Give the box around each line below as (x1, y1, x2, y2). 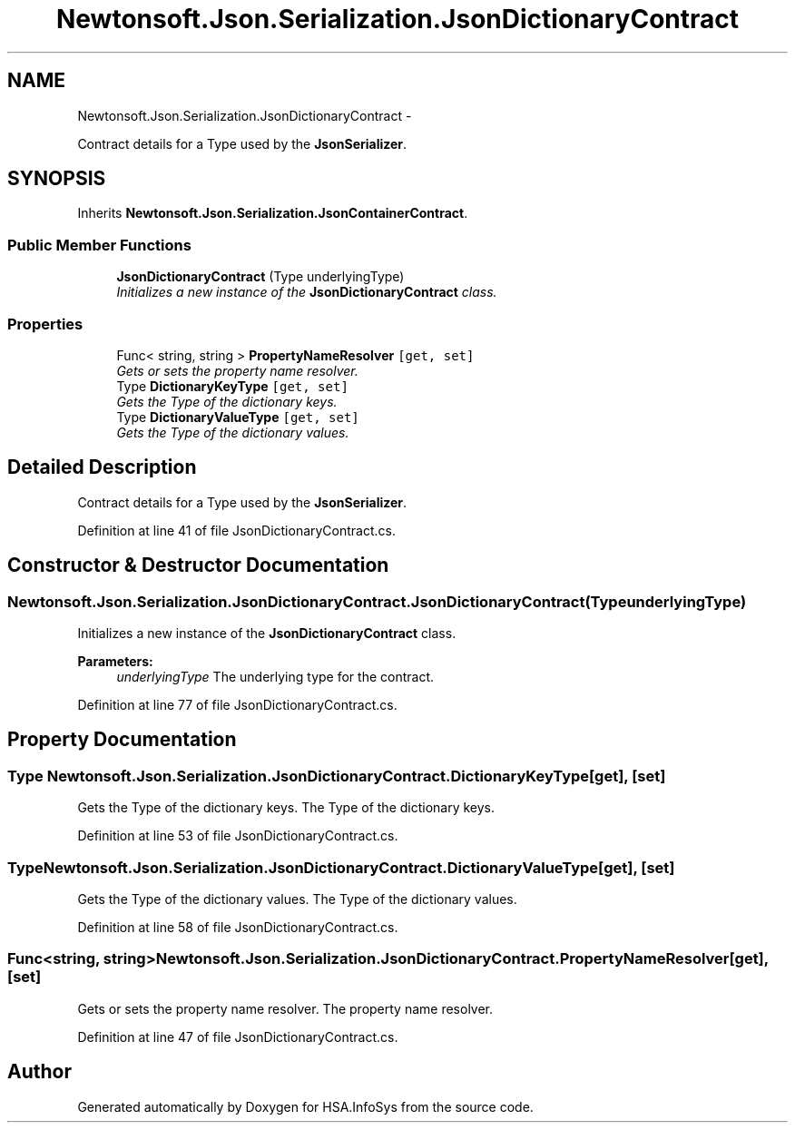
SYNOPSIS (7, 167, 106, 191)
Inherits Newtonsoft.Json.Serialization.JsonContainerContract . (77, 205, 468, 221)
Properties (7, 314, 83, 333)
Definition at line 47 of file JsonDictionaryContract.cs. (77, 1028, 398, 1045)
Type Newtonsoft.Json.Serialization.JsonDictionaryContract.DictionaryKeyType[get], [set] (7, 766, 666, 785)
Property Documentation (7, 728, 237, 752)
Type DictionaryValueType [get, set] (116, 408, 359, 425)
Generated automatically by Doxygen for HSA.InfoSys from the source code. (77, 1098, 534, 1115)
